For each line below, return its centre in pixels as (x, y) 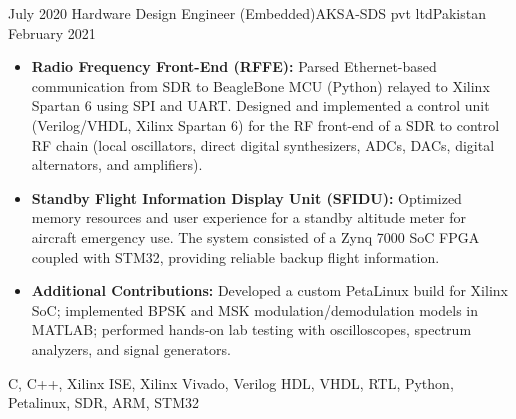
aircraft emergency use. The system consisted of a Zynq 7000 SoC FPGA (255, 236)
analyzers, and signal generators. (131, 348)
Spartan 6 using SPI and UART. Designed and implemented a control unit (260, 105)
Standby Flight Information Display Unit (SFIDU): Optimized (246, 197)
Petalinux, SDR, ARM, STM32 (103, 402)
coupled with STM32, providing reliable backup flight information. (235, 256)
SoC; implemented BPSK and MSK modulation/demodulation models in (254, 309)
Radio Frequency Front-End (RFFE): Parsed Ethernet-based (234, 66)
